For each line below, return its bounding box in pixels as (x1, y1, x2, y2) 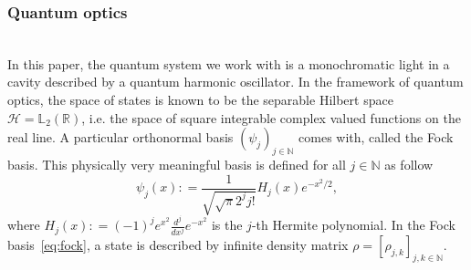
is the (211, 215, 243, 234)
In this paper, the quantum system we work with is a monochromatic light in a (7, 54, 450, 73)
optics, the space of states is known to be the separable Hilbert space (7, 90, 393, 109)
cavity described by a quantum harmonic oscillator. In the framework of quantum (7, 72, 464, 91)
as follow (384, 154, 434, 173)
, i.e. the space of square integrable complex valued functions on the (81, 108, 461, 127)
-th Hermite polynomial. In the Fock (251, 215, 455, 234)
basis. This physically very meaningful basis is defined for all (7, 154, 346, 173)
